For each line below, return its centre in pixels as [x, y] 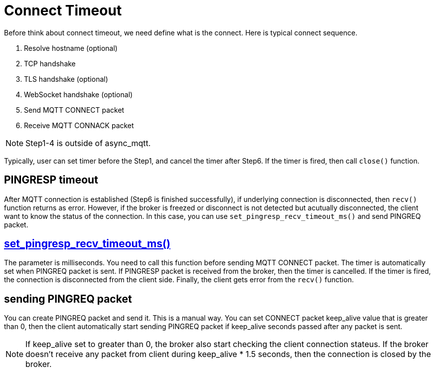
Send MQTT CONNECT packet [74, 110]
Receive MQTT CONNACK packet [79, 125]
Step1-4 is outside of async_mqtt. [88, 143]
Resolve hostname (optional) [71, 48]
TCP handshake [50, 63]
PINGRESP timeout [51, 180]
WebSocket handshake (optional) [78, 94]
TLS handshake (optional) [66, 79]
